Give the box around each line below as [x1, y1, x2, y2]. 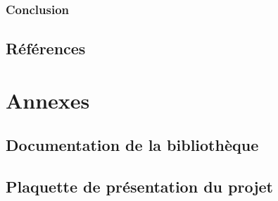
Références [6, 37, 86, 59]
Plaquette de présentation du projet [6, 176, 273, 197]
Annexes [6, 85, 90, 114]
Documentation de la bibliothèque [6, 134, 259, 156]
